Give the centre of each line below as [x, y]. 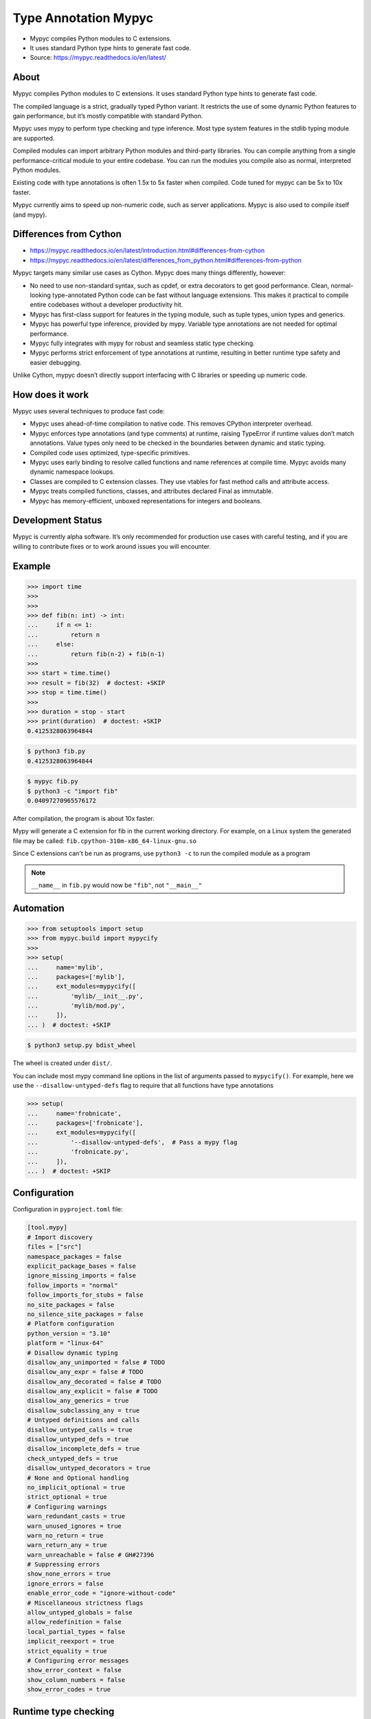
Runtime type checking [64, 1711]
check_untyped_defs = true [72, 1458]
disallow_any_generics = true [78, 1401]
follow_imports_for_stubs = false [85, 1295]
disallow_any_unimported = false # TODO [96, 1362]
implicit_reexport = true [71, 1641]
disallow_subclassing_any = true [83, 1410]
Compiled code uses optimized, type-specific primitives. [110, 452]
